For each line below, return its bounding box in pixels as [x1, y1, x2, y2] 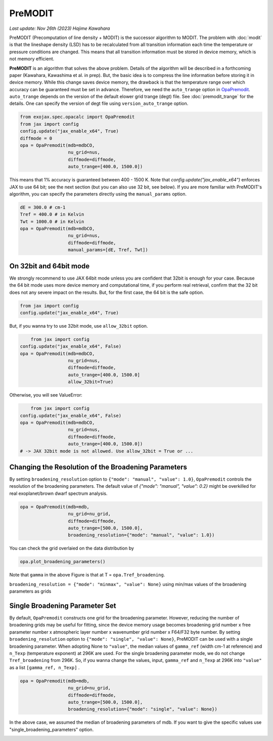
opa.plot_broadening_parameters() [20, 559, 106, 565]
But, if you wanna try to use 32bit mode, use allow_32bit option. [9, 323, 148, 329]
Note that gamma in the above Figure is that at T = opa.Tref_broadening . [9, 572, 165, 578]
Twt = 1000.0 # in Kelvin [20, 218, 84, 224]
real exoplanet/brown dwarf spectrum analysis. [9, 490, 108, 496]
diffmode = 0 [20, 135, 53, 141]
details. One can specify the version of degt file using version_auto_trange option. [9, 100, 189, 106]
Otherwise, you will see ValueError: [9, 392, 83, 398]
